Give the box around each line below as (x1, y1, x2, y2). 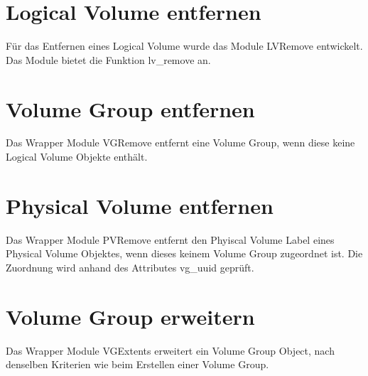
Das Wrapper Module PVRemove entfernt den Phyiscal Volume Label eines (6, 232, 335, 247)
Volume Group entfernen (6, 94, 255, 123)
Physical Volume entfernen (6, 190, 274, 220)
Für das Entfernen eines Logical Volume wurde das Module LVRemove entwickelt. (6, 38, 363, 53)
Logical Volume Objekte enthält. (6, 149, 148, 164)
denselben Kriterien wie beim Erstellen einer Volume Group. (6, 357, 269, 372)
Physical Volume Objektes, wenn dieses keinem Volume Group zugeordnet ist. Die (6, 246, 363, 261)
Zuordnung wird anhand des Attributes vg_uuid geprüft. (6, 259, 254, 274)
